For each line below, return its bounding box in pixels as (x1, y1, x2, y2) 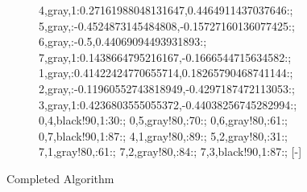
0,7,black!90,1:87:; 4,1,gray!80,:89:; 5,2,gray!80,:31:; (39, 127, 288, 144)
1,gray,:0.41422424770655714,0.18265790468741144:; (39, 64, 293, 81)
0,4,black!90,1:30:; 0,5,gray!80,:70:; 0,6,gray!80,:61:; (39, 112, 288, 129)
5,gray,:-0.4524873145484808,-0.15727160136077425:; (39, 17, 295, 34)
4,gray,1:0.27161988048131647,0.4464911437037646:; (39, 2, 293, 18)
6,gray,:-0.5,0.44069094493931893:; (39, 33, 207, 50)
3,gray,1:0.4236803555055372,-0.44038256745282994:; (39, 96, 297, 112)
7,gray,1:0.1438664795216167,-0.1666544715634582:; (39, 48, 292, 65)
